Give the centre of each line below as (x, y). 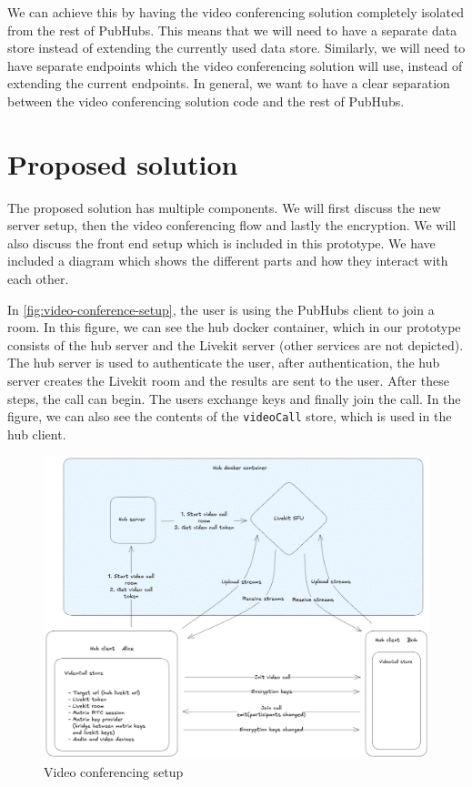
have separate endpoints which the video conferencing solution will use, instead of (235, 65)
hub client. (37, 434)
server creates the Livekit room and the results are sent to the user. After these (228, 381)
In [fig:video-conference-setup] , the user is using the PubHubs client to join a (221, 309)
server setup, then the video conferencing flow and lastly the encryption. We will (232, 225)
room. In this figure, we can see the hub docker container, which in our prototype (234, 327)
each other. (38, 279)
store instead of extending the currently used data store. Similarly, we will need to (236, 48)
